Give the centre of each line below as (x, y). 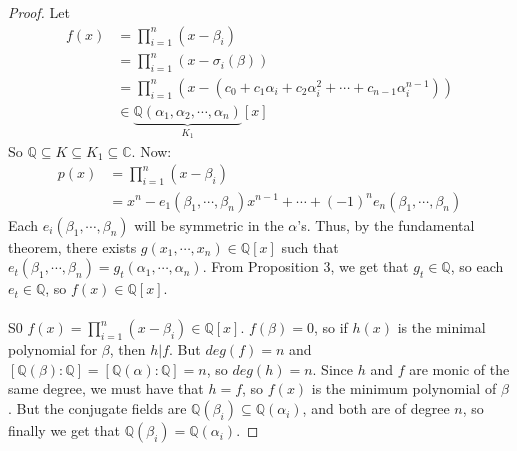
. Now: (151, 150)
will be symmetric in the (209, 224)
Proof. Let (39, 12)
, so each (477, 266)
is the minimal (441, 327)
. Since (333, 368)
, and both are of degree (376, 408)
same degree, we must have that (106, 388)
